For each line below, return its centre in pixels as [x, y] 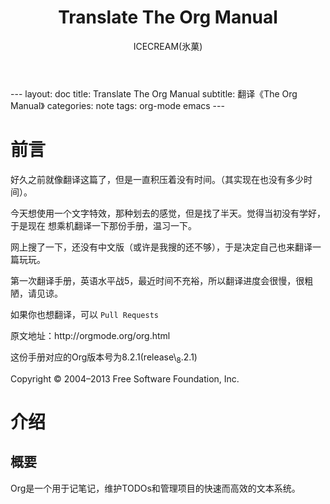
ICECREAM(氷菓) [168, 46]
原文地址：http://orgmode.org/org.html [90, 335]
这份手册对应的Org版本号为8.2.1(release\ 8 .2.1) [104, 358]
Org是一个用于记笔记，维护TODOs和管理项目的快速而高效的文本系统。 [155, 488]
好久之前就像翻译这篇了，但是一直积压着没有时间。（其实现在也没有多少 [157, 179]
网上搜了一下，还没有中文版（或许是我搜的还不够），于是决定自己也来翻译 [161, 247]
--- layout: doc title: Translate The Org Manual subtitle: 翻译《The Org [154, 93]
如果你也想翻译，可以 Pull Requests [85, 314]
